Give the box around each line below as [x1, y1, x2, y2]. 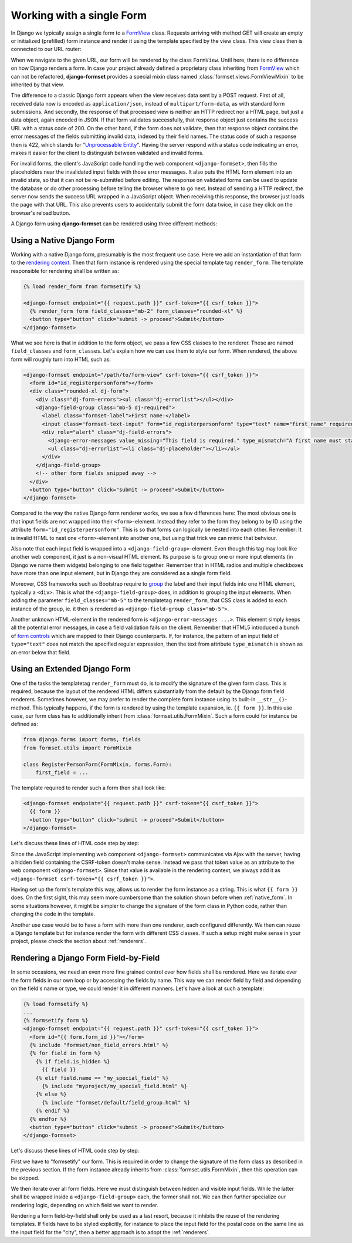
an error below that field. [11, 648, 70, 656]
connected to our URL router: [11, 46, 82, 53]
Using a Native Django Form [11, 235, 115, 245]
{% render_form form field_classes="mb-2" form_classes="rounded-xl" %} [29, 308, 243, 314]
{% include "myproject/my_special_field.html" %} [42, 1083, 188, 1090]
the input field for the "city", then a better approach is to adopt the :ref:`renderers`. [11, 1228, 211, 1235]
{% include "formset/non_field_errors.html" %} [29, 1042, 169, 1049]
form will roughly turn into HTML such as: [11, 356, 111, 363]
